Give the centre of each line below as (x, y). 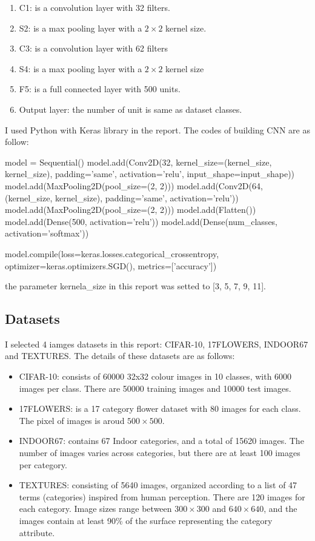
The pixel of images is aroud (72, 420)
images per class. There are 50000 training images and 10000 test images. (155, 388)
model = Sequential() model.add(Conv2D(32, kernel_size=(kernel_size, (138, 162)
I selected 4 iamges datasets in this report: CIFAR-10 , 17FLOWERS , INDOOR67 (157, 344)
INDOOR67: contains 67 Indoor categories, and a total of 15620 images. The (161, 441)
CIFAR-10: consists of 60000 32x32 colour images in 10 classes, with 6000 (155, 376)
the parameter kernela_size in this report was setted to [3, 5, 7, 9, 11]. (135, 286)
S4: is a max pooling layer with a (81, 68)
